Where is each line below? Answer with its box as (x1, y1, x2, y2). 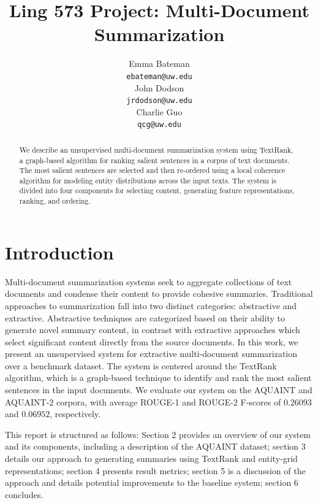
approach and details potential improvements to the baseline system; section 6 (5, 476, 298, 489)
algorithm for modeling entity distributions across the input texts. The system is (19, 175, 276, 185)
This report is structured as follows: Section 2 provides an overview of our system (5, 428, 311, 440)
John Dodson (134, 81, 184, 94)
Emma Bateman (129, 57, 190, 70)
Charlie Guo (136, 105, 183, 118)
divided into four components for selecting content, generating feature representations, (19, 185, 295, 196)
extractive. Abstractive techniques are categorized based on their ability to (5, 311, 285, 324)
